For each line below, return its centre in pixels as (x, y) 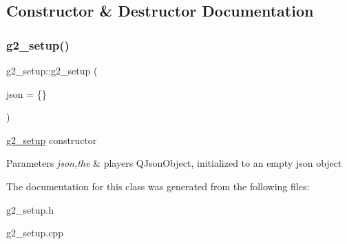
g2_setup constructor (52, 140)
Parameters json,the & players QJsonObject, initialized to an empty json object (174, 163)
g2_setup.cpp (35, 233)
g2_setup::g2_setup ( (52, 70)
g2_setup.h (30, 209)
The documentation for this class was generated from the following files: (158, 186)
